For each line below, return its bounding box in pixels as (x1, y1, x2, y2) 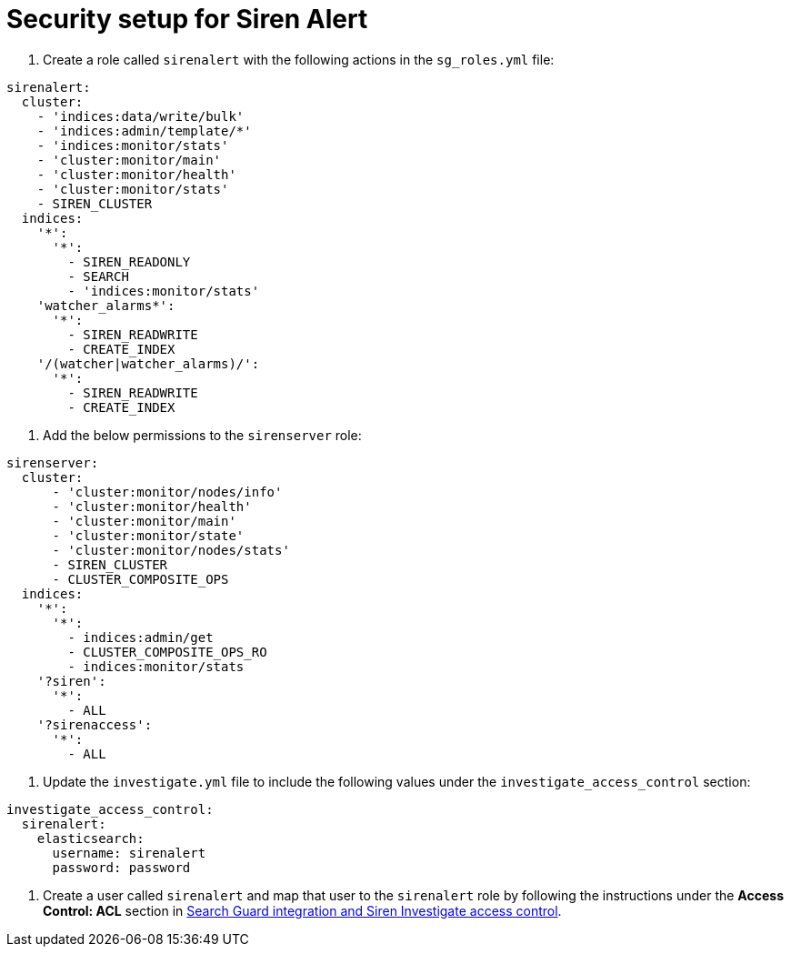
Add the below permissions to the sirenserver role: (43, 427, 362, 443)
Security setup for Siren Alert (6, 4, 368, 35)
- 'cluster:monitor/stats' (36, 181, 229, 196)
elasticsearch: (36, 830, 145, 846)
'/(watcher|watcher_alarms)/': (36, 356, 260, 371)
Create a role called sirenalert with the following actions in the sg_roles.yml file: (43, 51, 555, 67)
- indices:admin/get (67, 629, 214, 645)
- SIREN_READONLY (67, 254, 191, 269)
